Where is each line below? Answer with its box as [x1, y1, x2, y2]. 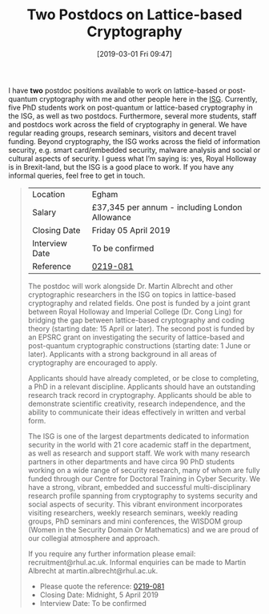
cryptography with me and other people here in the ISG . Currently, [39, 94, 258, 103]
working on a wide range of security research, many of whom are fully [27, 465, 260, 475]
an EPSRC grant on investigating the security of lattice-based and [27, 332, 245, 342]
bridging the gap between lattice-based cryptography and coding [27, 315, 245, 325]
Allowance [91, 211, 132, 223]
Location [31, 188, 66, 199]
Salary [31, 207, 57, 218]
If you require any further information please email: [27, 548, 196, 558]
